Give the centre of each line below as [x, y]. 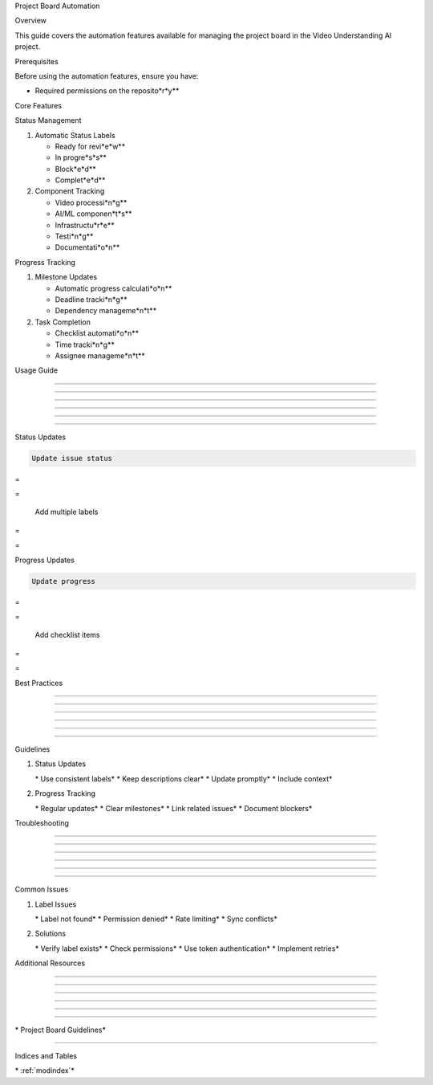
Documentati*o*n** [87, 247]
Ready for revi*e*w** [90, 146]
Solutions [51, 934]
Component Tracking [70, 191]
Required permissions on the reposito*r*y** [107, 91]
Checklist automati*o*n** [97, 333]
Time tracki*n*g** [85, 345]
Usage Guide [36, 370]
